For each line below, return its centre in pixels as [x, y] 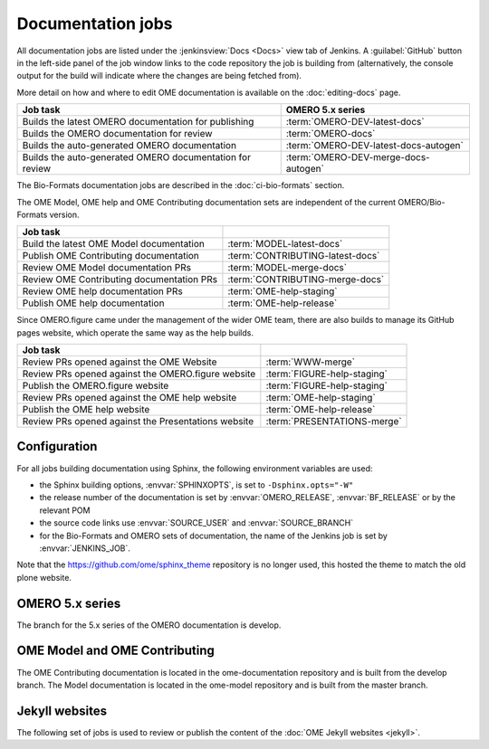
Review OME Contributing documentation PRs [120, 280]
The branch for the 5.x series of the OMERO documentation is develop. [149, 625]
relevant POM [65, 510]
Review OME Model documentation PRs [107, 268]
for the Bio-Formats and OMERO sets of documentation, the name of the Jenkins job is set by [214, 536]
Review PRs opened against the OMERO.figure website [139, 374]
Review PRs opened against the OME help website [129, 398]
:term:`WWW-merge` [311, 362]
